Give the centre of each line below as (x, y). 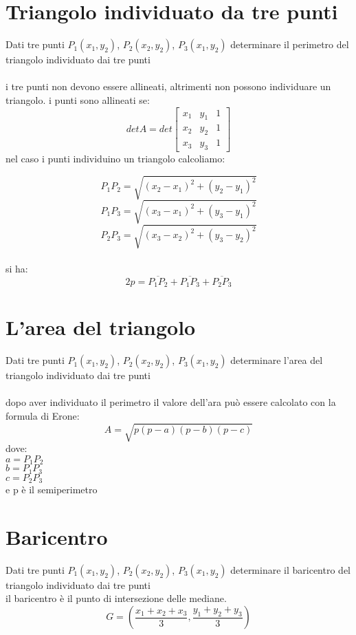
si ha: (17, 268)
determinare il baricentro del (290, 569)
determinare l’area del (277, 360)
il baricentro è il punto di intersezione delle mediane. (116, 598)
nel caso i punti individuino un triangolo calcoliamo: (115, 158)
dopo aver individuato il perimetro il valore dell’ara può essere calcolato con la (171, 402)
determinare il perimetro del (290, 44)
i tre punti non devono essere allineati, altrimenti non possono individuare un (168, 86)
